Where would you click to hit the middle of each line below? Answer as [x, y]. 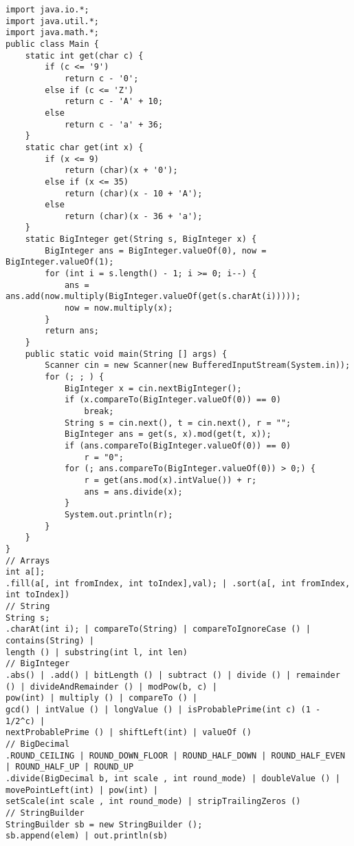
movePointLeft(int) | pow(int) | [82, 790]
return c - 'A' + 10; [114, 102]
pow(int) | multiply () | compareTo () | [102, 698]
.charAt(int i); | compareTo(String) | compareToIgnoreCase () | [158, 629]
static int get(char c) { [84, 55]
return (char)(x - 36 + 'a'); [133, 216]
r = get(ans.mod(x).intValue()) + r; [170, 480]
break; [99, 411]
